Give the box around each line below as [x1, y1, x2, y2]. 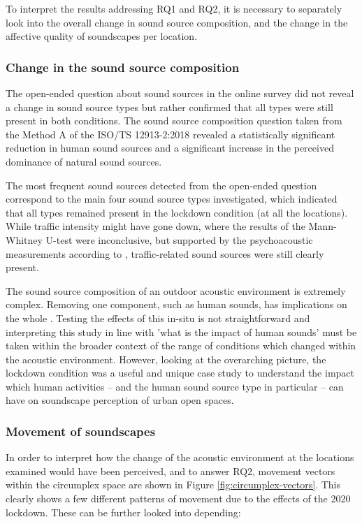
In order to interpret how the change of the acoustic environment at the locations [6, 450, 354, 465]
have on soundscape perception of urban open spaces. [6, 393, 234, 407]
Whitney [6, 232, 43, 247]
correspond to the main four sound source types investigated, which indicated [6, 191, 338, 206]
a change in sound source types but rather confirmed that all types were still [6, 99, 333, 114]
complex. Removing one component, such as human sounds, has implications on [6, 297, 347, 312]
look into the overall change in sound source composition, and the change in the [6, 15, 348, 29]
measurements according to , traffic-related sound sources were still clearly [6, 246, 324, 261]
